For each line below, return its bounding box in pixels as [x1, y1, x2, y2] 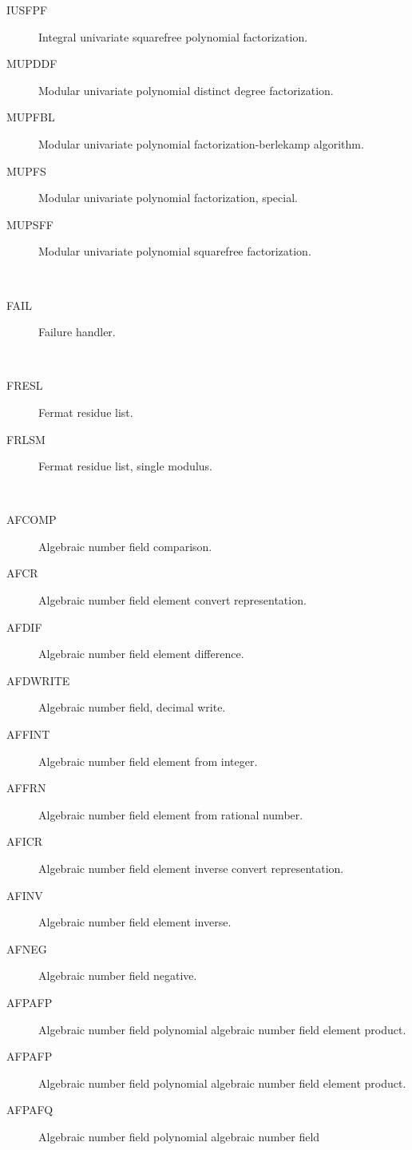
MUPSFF [6, 216, 53, 232]
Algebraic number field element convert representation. [38, 592, 307, 609]
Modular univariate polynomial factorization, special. [38, 189, 298, 206]
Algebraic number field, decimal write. [38, 699, 226, 716]
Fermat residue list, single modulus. [38, 458, 212, 474]
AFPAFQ [6, 1101, 53, 1118]
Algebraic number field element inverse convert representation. [38, 860, 344, 876]
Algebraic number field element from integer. [38, 752, 258, 769]
